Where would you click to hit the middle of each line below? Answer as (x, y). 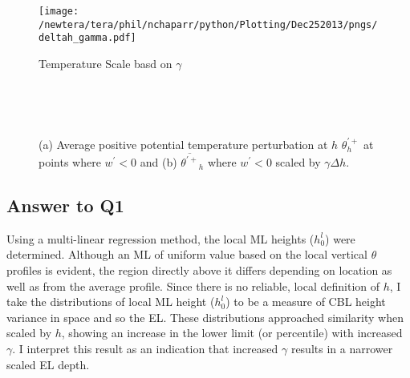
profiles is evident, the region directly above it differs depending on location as (199, 270)
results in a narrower (342, 349)
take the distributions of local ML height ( (111, 302)
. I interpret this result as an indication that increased (145, 349)
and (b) (158, 162)
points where (70, 162)
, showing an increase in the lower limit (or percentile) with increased (232, 333)
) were (340, 238)
